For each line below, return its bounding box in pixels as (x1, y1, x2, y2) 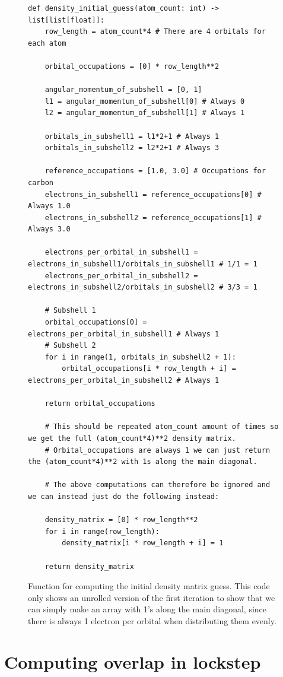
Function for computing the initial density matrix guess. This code (28, 580, 270, 592)
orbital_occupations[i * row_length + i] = (62, 364, 236, 373)
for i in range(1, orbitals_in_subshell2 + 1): (44, 352, 236, 361)
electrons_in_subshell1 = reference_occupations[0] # (44, 190, 262, 199)
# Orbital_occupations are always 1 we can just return (44, 446, 271, 454)
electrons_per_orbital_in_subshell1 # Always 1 (28, 329, 220, 338)
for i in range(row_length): (44, 527, 160, 536)
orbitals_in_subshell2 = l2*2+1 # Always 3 (44, 144, 220, 152)
